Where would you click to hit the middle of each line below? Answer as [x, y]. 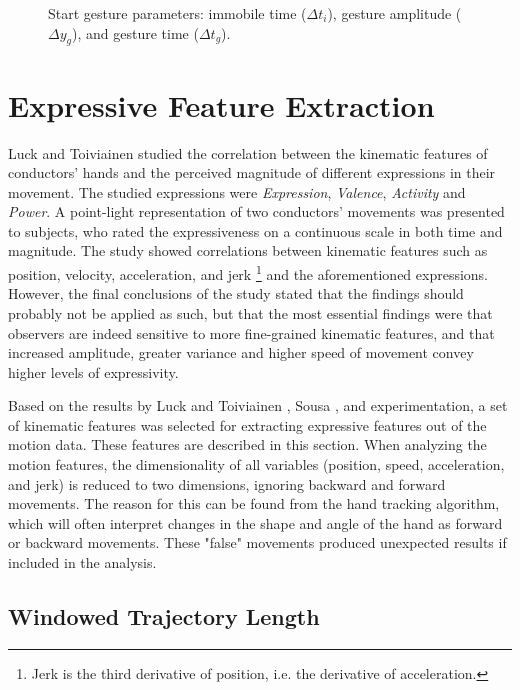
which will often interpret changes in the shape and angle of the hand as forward [255, 522]
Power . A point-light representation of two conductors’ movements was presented [256, 211]
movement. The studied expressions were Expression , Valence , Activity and [237, 191]
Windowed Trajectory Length [164, 616]
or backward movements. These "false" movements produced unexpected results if [257, 542]
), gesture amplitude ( [394, 13]
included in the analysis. [82, 562]
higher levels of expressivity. [93, 371]
